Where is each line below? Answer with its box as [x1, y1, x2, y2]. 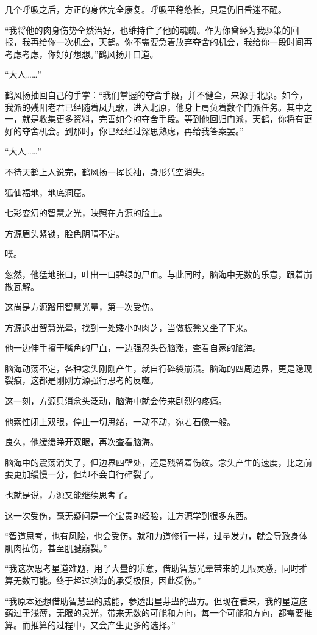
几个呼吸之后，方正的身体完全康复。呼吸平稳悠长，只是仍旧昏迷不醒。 [5, 3, 287, 15]
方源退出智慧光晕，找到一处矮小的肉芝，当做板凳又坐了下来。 [5, 321, 252, 333]
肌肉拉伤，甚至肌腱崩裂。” [5, 541, 107, 554]
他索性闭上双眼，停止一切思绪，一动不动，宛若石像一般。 [5, 415, 235, 427]
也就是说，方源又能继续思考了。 [5, 488, 133, 501]
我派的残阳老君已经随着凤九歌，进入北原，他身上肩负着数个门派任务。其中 [5, 100, 304, 113]
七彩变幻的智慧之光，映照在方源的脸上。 [5, 206, 167, 219]
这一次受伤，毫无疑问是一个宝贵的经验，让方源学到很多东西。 [5, 509, 252, 521]
